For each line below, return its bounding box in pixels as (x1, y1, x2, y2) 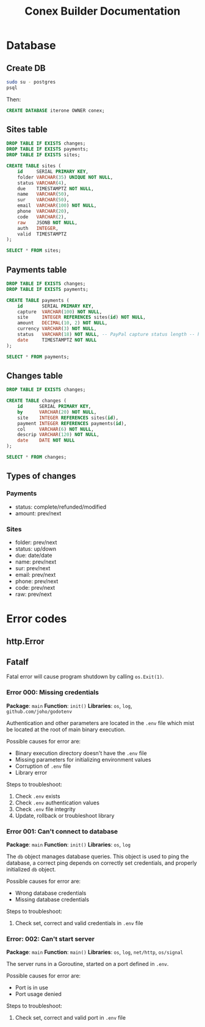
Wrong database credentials (15, 889, 87, 896)
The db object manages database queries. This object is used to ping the (6, 853, 189, 860)
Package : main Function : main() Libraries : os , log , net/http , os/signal (6, 948, 184, 956)
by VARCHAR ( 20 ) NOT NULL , (17, 409, 97, 415)
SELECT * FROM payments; (6, 354, 70, 360)
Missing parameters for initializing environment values (15, 756, 151, 763)
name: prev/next (15, 558, 57, 565)
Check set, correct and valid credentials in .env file (15, 919, 143, 926)
